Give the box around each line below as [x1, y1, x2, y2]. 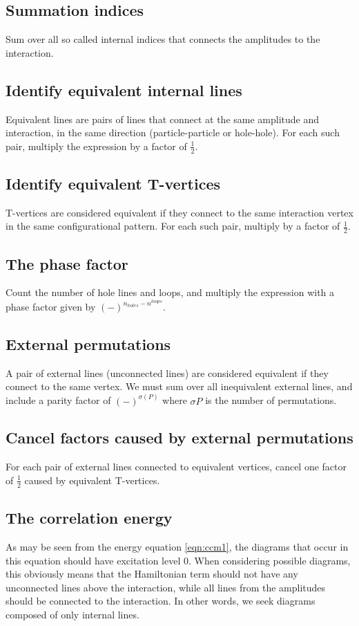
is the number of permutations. [205, 393, 337, 407]
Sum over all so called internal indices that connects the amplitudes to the [6, 32, 320, 46]
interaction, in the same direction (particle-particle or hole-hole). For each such [6, 125, 340, 140]
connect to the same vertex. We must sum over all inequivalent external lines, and [6, 379, 353, 394]
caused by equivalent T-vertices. [24, 472, 160, 487]
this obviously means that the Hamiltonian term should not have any [6, 567, 298, 581]
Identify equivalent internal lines [6, 79, 242, 100]
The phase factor [6, 252, 128, 274]
